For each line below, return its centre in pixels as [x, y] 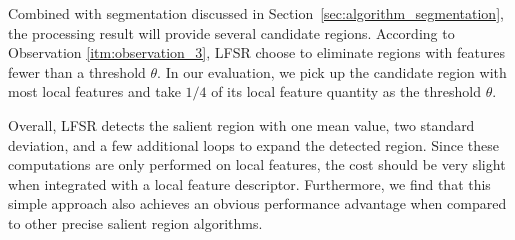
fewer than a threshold [77, 71]
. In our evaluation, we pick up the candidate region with [332, 71]
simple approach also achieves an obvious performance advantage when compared [257, 203]
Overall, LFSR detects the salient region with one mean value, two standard [241, 124]
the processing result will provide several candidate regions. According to [231, 32]
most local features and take [94, 91]
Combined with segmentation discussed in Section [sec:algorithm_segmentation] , [256, 13]
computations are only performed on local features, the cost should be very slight [257, 164]
